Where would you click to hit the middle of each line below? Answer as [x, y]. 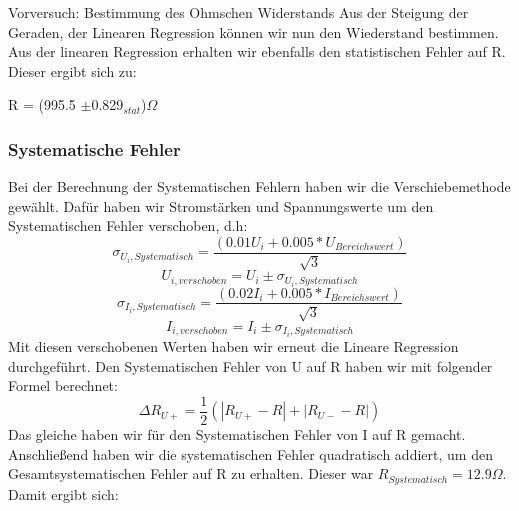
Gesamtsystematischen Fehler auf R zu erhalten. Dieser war [191, 473]
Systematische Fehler [94, 148]
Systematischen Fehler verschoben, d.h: [128, 225]
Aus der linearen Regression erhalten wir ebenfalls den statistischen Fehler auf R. [257, 51]
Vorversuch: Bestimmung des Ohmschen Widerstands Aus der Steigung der [238, 12]
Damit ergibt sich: [63, 493]
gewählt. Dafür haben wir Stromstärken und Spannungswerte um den [221, 205]
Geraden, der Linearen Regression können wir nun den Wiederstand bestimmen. [253, 31]
